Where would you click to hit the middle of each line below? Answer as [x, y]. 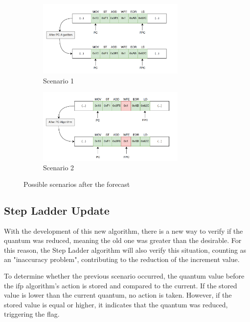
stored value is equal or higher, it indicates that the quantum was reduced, [116, 304]
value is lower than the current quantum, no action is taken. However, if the [118, 295]
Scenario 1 [59, 80]
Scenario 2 [59, 168]
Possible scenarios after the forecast [77, 184]
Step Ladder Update [57, 210]
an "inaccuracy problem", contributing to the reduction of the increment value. [122, 259]
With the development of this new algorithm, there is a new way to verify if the [124, 231]
